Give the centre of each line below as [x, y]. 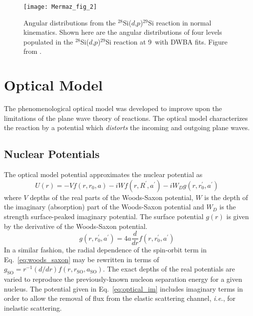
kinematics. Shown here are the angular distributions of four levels [123, 32]
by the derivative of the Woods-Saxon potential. [76, 226]
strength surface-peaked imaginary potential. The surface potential [104, 216]
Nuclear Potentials [52, 154]
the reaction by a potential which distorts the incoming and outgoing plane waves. [127, 127]
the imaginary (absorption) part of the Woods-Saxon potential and [104, 207]
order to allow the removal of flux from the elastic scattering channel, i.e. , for [120, 298]
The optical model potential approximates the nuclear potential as [103, 174]
